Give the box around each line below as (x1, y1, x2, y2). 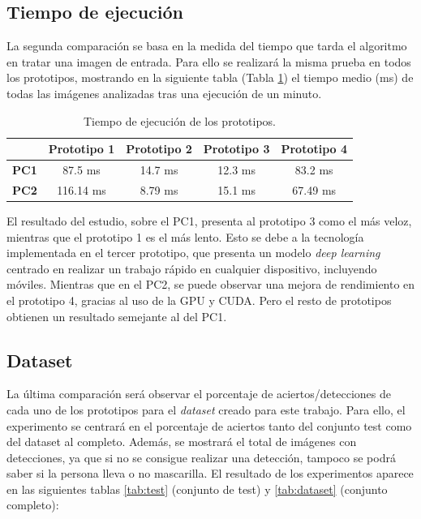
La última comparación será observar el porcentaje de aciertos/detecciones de (6, 385, 391, 402)
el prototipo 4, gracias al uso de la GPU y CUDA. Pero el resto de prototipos (6, 291, 392, 308)
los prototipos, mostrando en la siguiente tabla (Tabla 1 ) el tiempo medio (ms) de (6, 69, 414, 86)
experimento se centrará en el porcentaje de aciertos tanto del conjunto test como (6, 417, 412, 434)
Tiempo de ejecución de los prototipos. (83, 112, 277, 129)
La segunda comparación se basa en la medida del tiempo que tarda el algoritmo (6, 37, 407, 54)
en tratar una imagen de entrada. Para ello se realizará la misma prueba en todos (6, 53, 411, 70)
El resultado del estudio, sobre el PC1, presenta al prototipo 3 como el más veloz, (6, 212, 412, 229)
